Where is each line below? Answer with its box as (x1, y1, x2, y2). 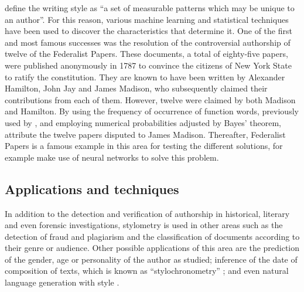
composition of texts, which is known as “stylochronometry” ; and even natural (5, 264, 289, 277)
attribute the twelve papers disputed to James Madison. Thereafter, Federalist (5, 128, 286, 140)
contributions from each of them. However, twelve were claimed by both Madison (5, 93, 296, 106)
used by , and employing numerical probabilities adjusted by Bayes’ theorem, (5, 116, 281, 128)
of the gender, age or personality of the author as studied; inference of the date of (5, 253, 298, 265)
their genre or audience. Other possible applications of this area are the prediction (5, 242, 300, 254)
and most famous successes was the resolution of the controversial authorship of (5, 36, 291, 48)
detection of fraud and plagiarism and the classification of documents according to (5, 230, 300, 242)
